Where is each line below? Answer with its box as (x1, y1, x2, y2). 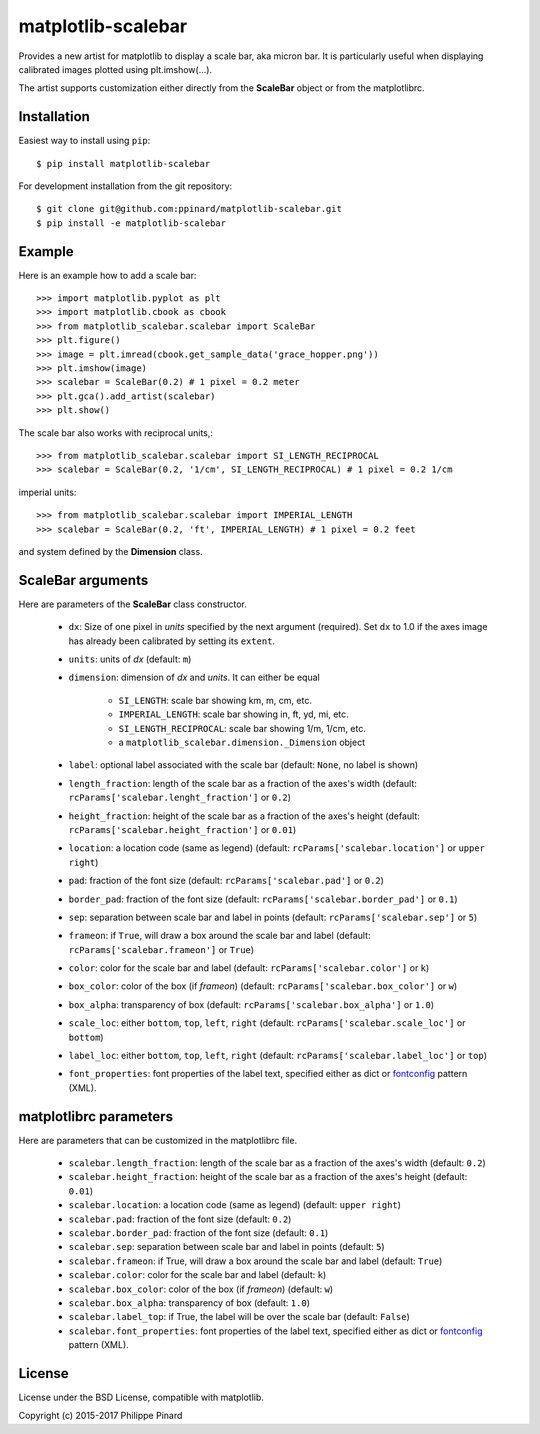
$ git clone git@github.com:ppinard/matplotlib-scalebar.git (36, 203, 342, 215)
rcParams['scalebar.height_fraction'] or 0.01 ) (68, 823, 297, 835)
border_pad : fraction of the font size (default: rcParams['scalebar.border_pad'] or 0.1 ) (68, 893, 459, 905)
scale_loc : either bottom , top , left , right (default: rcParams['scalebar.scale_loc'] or (68, 1017, 466, 1029)
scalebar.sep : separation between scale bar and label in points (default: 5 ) (68, 1241, 385, 1253)
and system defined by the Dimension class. (18, 545, 204, 557)
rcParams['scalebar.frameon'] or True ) (68, 943, 255, 955)
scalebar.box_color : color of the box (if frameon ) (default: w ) (68, 1283, 334, 1295)
